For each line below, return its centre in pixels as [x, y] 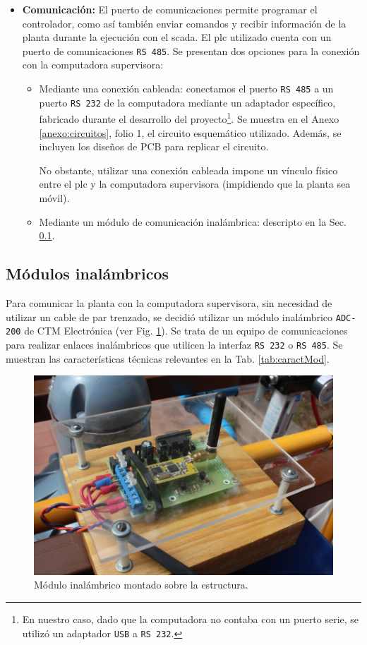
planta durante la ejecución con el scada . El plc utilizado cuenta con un [177, 37]
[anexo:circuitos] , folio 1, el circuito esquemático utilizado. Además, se [190, 132]
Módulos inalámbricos [88, 273]
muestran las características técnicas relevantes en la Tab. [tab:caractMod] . [168, 358]
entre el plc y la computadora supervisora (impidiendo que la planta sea [195, 184]
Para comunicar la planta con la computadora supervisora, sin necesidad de [169, 302]
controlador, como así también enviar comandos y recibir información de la [184, 23]
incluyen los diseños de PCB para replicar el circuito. [154, 146]
